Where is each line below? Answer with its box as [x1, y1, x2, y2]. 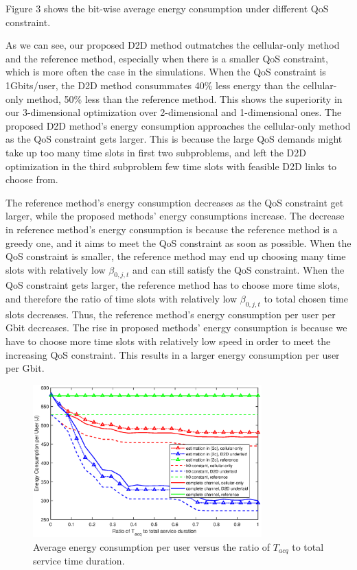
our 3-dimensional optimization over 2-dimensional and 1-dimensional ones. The [5, 105, 342, 119]
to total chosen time [264, 292, 348, 306]
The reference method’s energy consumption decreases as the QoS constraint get [5, 195, 344, 209]
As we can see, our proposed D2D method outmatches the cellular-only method [5, 38, 340, 52]
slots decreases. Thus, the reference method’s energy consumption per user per [5, 307, 336, 321]
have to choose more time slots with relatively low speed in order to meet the [5, 334, 331, 348]
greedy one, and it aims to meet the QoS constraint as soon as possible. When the [5, 235, 352, 250]
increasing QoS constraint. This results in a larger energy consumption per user [5, 347, 340, 361]
